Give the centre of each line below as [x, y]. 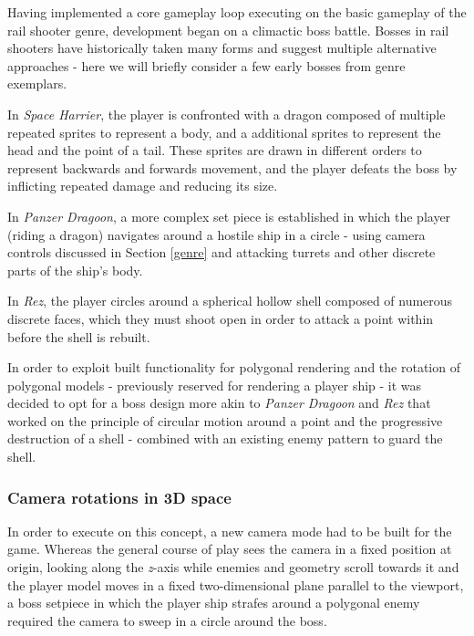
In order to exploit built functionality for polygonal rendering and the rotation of [234, 367]
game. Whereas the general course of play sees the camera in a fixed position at [230, 549]
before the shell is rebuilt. [79, 336]
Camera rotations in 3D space [119, 497]
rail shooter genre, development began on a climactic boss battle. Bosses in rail [228, 30]
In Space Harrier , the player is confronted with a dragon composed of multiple [227, 114]
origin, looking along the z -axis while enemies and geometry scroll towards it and [233, 567]
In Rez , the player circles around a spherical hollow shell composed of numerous [230, 301]
